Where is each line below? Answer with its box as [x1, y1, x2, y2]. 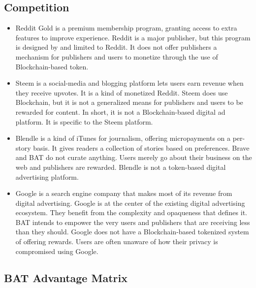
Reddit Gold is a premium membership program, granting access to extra [15, 23, 237, 33]
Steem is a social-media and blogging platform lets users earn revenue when [15, 78, 244, 88]
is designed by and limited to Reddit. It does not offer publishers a [15, 42, 217, 52]
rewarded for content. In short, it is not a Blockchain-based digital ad [15, 106, 225, 117]
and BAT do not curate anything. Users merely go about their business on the [15, 152, 252, 162]
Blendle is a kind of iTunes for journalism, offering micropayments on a [15, 133, 231, 143]
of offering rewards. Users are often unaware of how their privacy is [15, 236, 218, 247]
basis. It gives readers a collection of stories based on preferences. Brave [33, 142, 250, 153]
